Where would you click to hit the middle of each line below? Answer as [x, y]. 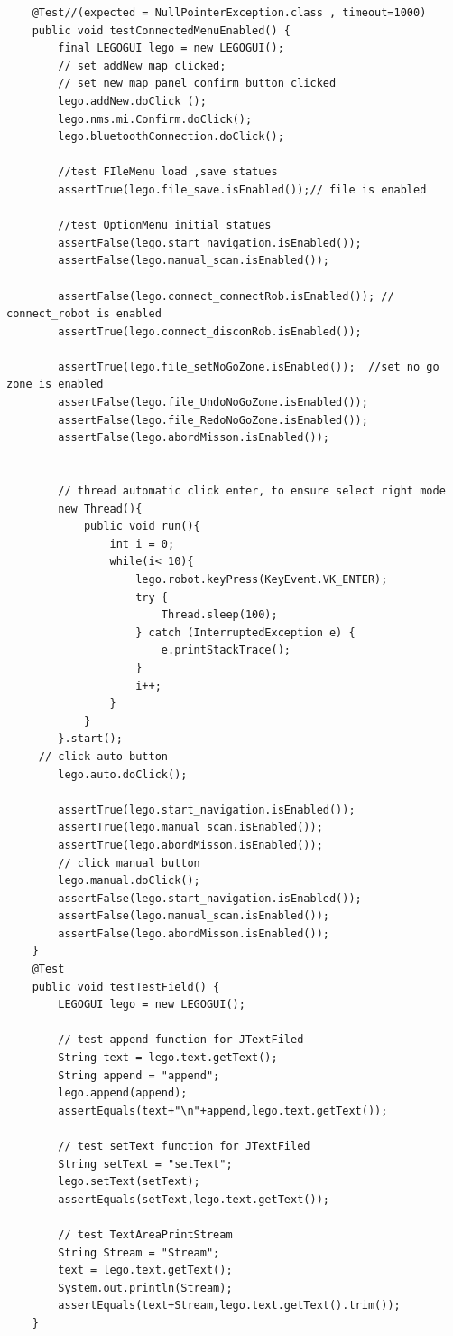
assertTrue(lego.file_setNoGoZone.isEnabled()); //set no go [249, 367]
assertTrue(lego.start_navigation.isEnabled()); [207, 809]
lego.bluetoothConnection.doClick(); [171, 137]
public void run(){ [142, 527]
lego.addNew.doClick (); [132, 101]
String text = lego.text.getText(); [168, 1058]
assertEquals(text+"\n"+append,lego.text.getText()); [223, 1110]
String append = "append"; [139, 1075]
